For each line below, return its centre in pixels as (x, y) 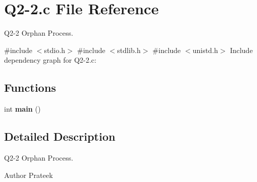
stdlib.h (129, 50)
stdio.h (55, 50)
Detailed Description (60, 136)
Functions (30, 87)
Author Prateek (29, 175)
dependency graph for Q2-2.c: (50, 60)
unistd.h (205, 50)
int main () (22, 109)
